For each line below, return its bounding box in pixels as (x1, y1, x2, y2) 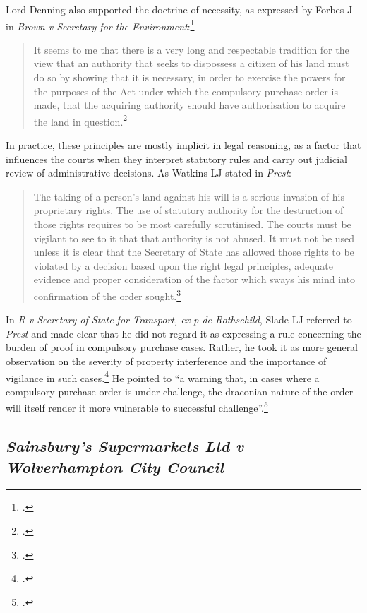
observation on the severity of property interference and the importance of (6, 354, 327, 369)
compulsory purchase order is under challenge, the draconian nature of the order (6, 383, 354, 398)
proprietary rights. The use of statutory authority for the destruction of (33, 203, 344, 218)
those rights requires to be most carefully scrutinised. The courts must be (33, 217, 351, 232)
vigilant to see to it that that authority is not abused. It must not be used (33, 230, 355, 245)
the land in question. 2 (33, 112, 128, 129)
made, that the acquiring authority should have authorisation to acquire (33, 97, 346, 112)
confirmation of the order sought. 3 (33, 287, 181, 303)
